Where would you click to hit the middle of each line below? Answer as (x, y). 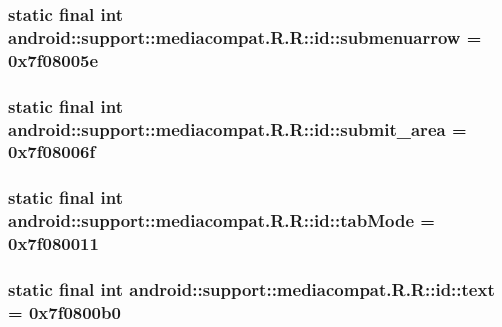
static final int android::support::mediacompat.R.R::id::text (251, 288)
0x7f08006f (52, 151)
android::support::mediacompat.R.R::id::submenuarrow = (245, 36)
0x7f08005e (53, 59)
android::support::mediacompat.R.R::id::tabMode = (221, 220)
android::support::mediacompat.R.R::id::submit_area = (237, 128)
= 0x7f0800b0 (64, 311)
